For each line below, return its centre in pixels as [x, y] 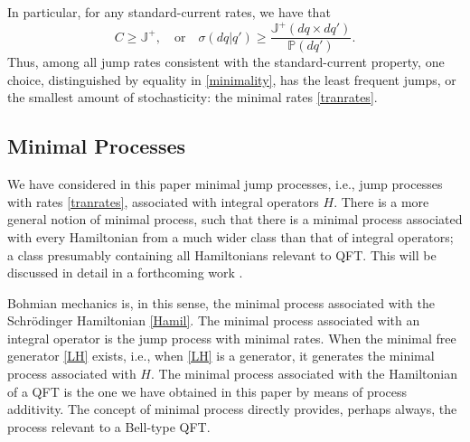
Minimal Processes [97, 146]
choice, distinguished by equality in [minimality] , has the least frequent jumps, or [232, 79]
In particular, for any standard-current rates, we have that [169, 12]
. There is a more [381, 201]
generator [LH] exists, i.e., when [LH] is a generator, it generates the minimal [221, 356]
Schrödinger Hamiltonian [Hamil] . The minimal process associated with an [214, 320]
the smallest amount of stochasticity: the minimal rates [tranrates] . [193, 97]
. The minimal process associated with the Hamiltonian [304, 374]
